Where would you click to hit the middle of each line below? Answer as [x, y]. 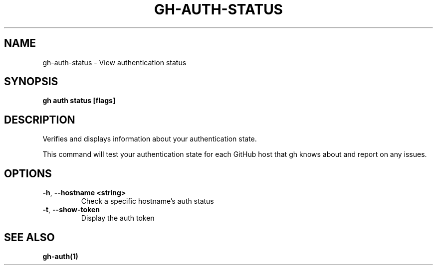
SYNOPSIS [31, 82]
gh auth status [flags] [79, 101]
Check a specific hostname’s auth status [147, 201]
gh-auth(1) [60, 256]
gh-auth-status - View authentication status [114, 62]
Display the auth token [118, 218]
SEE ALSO [29, 237]
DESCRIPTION [40, 120]
